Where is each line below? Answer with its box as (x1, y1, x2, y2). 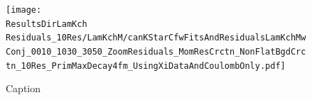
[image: (6, 5, 42, 15)
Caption (6, 81, 41, 96)
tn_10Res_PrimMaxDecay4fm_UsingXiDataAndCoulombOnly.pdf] (6, 60, 286, 71)
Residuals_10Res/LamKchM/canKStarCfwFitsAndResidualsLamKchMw (6, 33, 306, 43)
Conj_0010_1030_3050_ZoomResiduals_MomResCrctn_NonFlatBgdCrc (6, 46, 306, 57)
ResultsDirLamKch (6, 18, 87, 29)
